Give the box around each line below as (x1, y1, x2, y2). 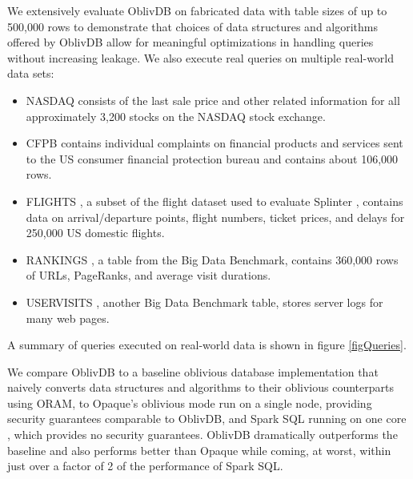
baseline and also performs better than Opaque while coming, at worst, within (7, 441, 391, 458)
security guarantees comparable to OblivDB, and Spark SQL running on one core (7, 410, 407, 427)
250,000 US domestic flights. (26, 224, 165, 241)
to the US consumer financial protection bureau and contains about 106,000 (26, 150, 399, 167)
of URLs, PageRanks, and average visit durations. (26, 267, 271, 284)
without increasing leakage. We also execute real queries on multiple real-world (7, 49, 395, 66)
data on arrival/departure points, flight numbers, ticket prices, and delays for (26, 208, 405, 225)
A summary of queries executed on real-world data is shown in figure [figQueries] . (7, 336, 407, 353)
